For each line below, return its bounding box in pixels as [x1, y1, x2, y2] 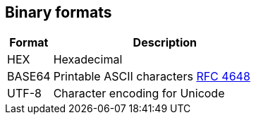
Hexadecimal [53, 52, 123, 67]
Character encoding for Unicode [53, 86, 225, 101]
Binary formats [5, 4, 112, 21]
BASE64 [7, 69, 51, 84]
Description [133, 35, 197, 50]
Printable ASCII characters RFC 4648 [53, 69, 250, 84]
